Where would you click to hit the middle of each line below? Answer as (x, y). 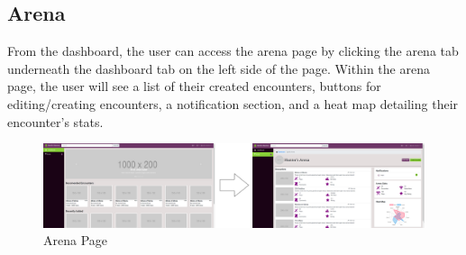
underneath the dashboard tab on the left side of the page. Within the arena (219, 68)
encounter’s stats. (55, 121)
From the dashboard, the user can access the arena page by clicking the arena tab (233, 51)
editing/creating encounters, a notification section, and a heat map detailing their (233, 103)
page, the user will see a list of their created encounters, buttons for (194, 86)
